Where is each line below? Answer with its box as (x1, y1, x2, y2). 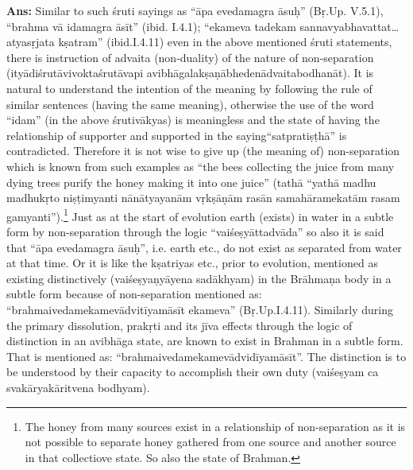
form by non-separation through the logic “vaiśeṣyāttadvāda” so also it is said (6, 223, 384, 239)
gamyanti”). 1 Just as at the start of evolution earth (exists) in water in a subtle (6, 205, 394, 224)
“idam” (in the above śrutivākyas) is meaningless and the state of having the (6, 111, 380, 128)
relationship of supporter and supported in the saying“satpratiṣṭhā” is (6, 126, 347, 143)
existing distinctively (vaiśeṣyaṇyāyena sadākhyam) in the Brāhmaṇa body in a (6, 270, 392, 286)
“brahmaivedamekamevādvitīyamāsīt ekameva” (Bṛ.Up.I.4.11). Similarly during (6, 301, 393, 317)
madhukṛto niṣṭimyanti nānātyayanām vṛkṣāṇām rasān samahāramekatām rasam (6, 189, 400, 206)
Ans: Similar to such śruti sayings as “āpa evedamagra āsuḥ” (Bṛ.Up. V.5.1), (6, 2, 384, 18)
